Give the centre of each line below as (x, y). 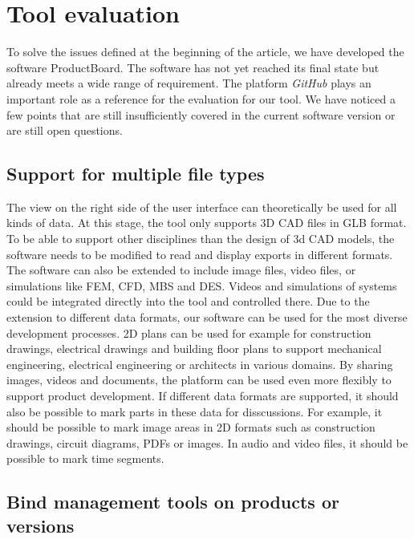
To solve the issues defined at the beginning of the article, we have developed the (205, 52)
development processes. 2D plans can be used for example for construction (189, 332)
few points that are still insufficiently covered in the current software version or (201, 114)
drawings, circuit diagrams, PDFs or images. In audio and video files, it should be (207, 442)
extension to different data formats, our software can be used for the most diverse (207, 317)
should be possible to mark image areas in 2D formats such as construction (191, 427)
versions (41, 525)
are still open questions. (65, 130)
